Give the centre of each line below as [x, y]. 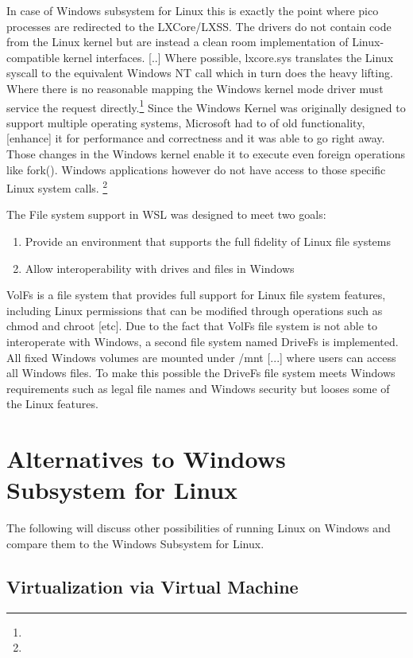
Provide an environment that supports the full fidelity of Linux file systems [208, 241]
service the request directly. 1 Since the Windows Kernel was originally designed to [206, 106]
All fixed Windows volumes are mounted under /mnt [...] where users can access [201, 357]
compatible [33, 57]
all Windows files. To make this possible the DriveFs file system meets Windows [201, 373]
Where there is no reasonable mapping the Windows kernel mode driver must [195, 88]
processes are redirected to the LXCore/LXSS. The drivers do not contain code [199, 26]
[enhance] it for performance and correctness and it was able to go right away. [196, 138]
